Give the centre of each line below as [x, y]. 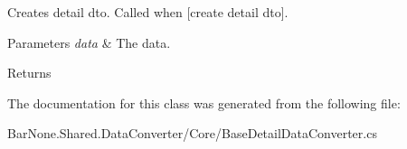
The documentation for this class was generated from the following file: [204, 102]
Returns [29, 73]
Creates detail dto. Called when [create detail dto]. [148, 12]
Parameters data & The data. [89, 42]
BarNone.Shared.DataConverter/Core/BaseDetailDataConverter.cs [192, 133]
